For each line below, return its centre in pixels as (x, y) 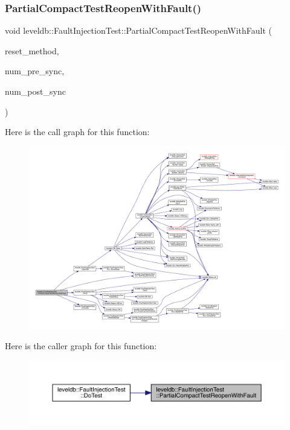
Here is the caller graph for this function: (81, 346)
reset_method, (32, 50)
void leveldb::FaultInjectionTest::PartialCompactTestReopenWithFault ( (139, 30)
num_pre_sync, (35, 71)
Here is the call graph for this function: (77, 132)
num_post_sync (35, 91)
